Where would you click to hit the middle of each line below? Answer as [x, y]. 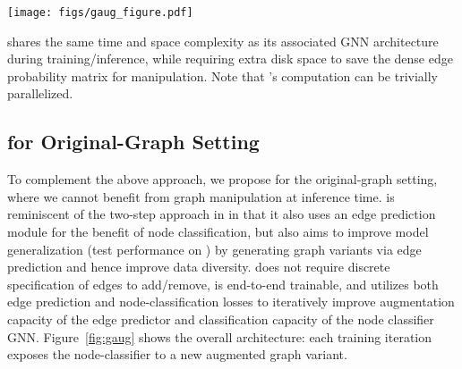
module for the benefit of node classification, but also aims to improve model [218, 232]
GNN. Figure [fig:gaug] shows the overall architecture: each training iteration [220, 336]
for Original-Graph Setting [133, 142]
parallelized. [40, 93]
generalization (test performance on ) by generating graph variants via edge [214, 249]
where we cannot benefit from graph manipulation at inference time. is [201, 196]
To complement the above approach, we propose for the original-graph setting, [222, 179]
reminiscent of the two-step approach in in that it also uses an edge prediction [222, 214]
